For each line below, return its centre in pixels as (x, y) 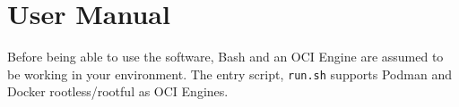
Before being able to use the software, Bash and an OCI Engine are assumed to (225, 57)
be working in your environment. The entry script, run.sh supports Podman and (229, 74)
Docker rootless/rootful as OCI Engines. (118, 91)
